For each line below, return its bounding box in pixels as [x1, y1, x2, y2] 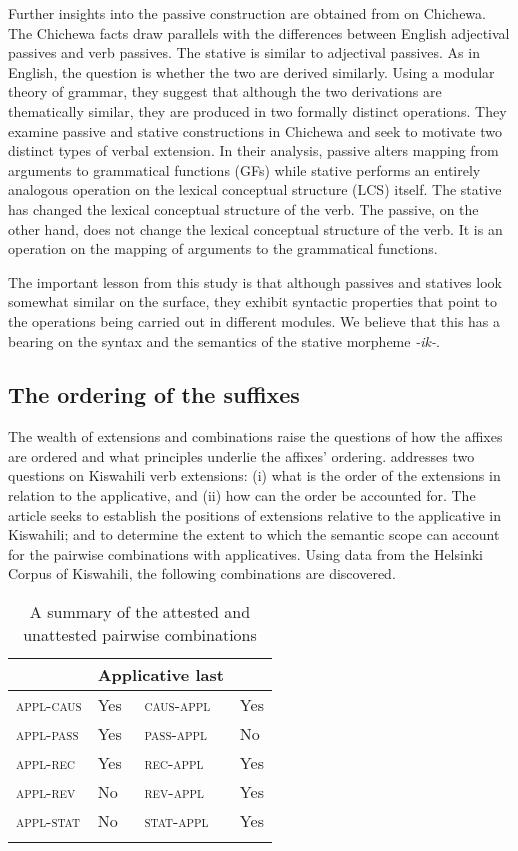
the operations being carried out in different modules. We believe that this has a [8, 310, 501, 331]
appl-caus [16, 693, 82, 717]
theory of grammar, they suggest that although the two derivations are [8, 81, 442, 102]
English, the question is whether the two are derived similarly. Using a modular [8, 61, 495, 82]
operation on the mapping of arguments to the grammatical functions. [8, 238, 438, 259]
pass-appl [144, 722, 207, 746]
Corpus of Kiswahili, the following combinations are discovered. [8, 563, 396, 584]
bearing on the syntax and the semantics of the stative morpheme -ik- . [8, 330, 440, 351]
